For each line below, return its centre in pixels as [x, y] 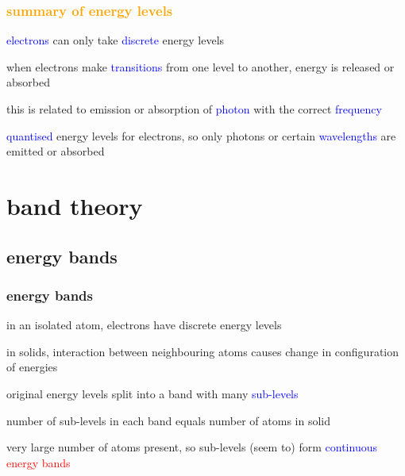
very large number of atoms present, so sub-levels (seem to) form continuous [192, 447]
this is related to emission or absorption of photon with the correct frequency [194, 109]
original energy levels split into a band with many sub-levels [152, 393]
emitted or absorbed [56, 151]
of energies [32, 367]
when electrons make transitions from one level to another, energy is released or [201, 66]
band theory [75, 205]
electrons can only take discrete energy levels [116, 40]
